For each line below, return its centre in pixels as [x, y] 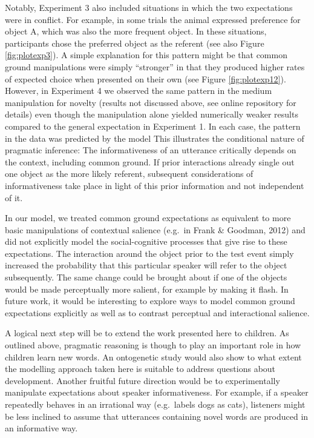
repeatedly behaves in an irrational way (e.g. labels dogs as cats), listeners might [155, 404]
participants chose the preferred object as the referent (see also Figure [135, 43]
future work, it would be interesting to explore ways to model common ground [150, 301]
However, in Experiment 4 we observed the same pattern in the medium [139, 91]
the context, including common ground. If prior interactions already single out [150, 161]
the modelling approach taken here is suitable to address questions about [140, 369]
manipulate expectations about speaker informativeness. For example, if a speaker [157, 392]
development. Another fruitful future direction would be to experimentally [142, 380]
